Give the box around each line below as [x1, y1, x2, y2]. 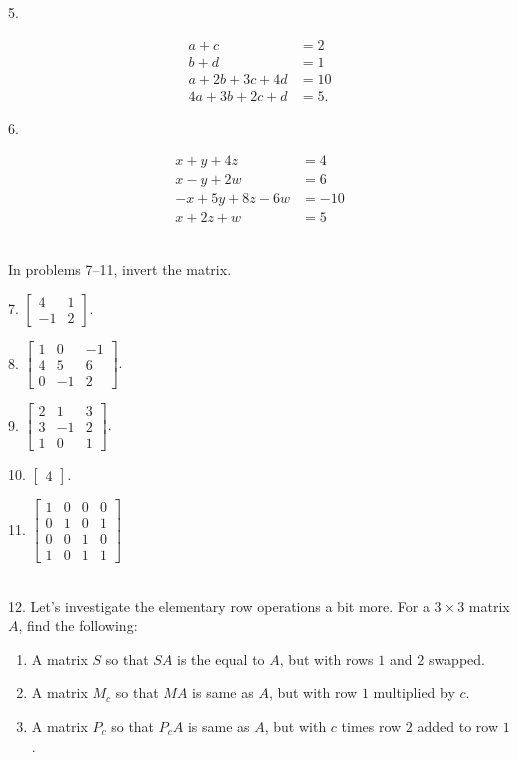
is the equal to [177, 648, 265, 669]
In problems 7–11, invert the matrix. [8, 259, 232, 280]
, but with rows [279, 648, 374, 669]
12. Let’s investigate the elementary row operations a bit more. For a [8, 595, 430, 616]
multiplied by [373, 682, 455, 703]
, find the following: [18, 615, 138, 636]
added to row [417, 715, 499, 736]
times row [341, 715, 402, 736]
